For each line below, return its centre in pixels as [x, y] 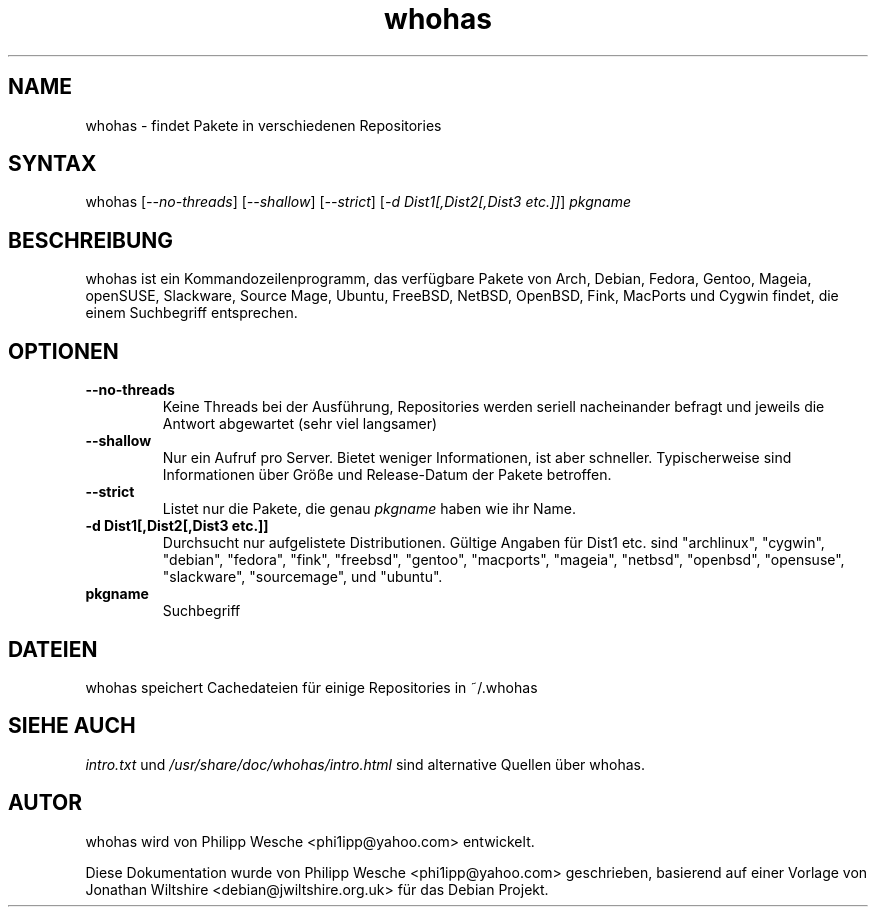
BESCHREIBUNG [91, 240]
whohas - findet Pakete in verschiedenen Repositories [263, 125]
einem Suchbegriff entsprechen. [191, 313]
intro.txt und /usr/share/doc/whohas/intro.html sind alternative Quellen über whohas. [365, 764]
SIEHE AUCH [72, 726]
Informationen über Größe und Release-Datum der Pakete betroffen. [387, 475]
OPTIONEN [63, 351]
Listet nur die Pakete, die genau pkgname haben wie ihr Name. [369, 509]
